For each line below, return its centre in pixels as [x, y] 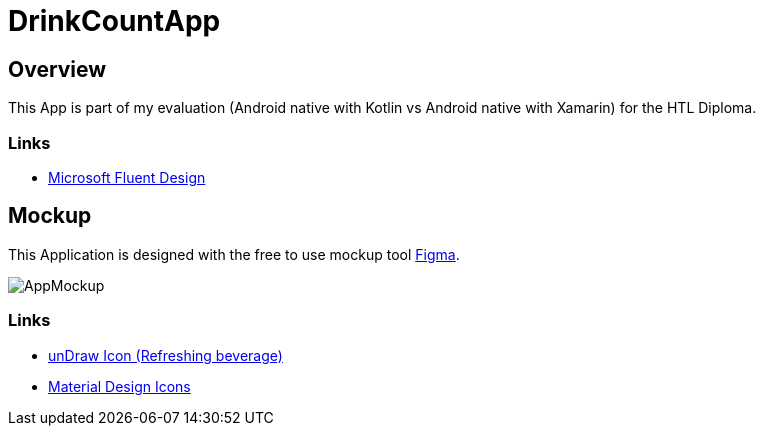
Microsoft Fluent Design [127, 177]
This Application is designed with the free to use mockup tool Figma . [234, 254]
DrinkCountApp [114, 21]
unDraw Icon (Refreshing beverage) [165, 355]
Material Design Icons [119, 386]
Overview [57, 69]
